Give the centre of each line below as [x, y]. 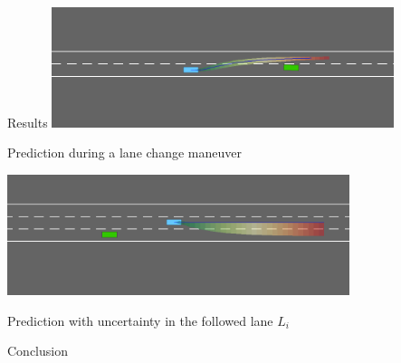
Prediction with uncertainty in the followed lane [140, 320]
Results [28, 122]
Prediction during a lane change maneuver [124, 153]
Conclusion [38, 351]
